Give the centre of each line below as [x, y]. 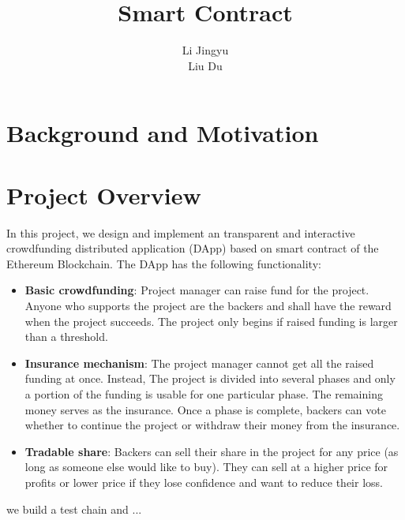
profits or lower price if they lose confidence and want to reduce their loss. [204, 482]
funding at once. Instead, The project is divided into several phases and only [210, 378]
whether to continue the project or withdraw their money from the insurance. [212, 425]
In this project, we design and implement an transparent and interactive [181, 232]
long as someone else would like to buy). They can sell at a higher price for [206, 467]
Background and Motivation [163, 133]
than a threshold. [66, 337]
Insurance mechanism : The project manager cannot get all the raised [199, 363]
